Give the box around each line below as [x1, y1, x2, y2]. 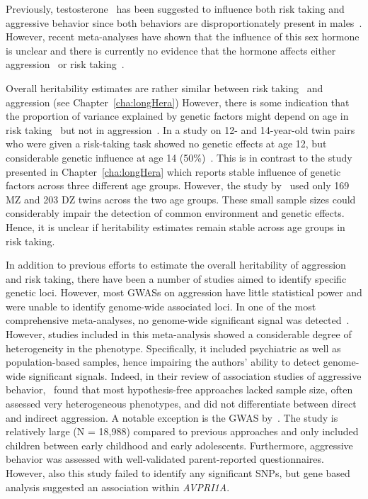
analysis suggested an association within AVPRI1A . [6, 479, 230, 494]
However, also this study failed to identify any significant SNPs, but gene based [6, 466, 350, 480]
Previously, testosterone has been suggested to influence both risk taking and [6, 1, 345, 16]
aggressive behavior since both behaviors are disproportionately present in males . [6, 15, 362, 30]
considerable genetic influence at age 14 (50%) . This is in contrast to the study [6, 150, 352, 164]
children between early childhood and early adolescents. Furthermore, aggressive [6, 437, 353, 452]
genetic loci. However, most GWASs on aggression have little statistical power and [6, 285, 362, 300]
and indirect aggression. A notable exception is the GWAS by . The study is [6, 410, 338, 425]
